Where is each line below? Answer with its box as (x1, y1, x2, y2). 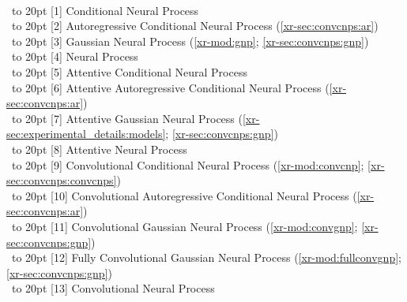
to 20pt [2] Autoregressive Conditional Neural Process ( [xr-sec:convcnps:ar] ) (11, 17, 379, 34)
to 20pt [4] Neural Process (11, 48, 138, 65)
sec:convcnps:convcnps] (6, 172, 117, 188)
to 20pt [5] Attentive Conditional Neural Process (11, 63, 247, 80)
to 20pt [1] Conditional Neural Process (11, 2, 199, 18)
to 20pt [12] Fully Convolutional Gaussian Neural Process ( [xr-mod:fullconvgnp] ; (11, 249, 401, 266)
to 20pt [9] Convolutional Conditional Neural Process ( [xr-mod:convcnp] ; (11, 156, 364, 173)
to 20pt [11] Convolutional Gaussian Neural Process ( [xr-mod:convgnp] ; (11, 218, 358, 234)
